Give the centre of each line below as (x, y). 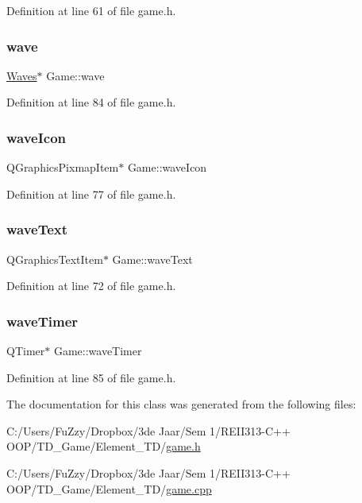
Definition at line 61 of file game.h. (91, 10)
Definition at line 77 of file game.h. (91, 193)
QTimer (26, 351)
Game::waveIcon (167, 167)
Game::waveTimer (98, 351)
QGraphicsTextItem (55, 259)
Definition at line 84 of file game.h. (91, 102)
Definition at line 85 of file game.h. (91, 377)
